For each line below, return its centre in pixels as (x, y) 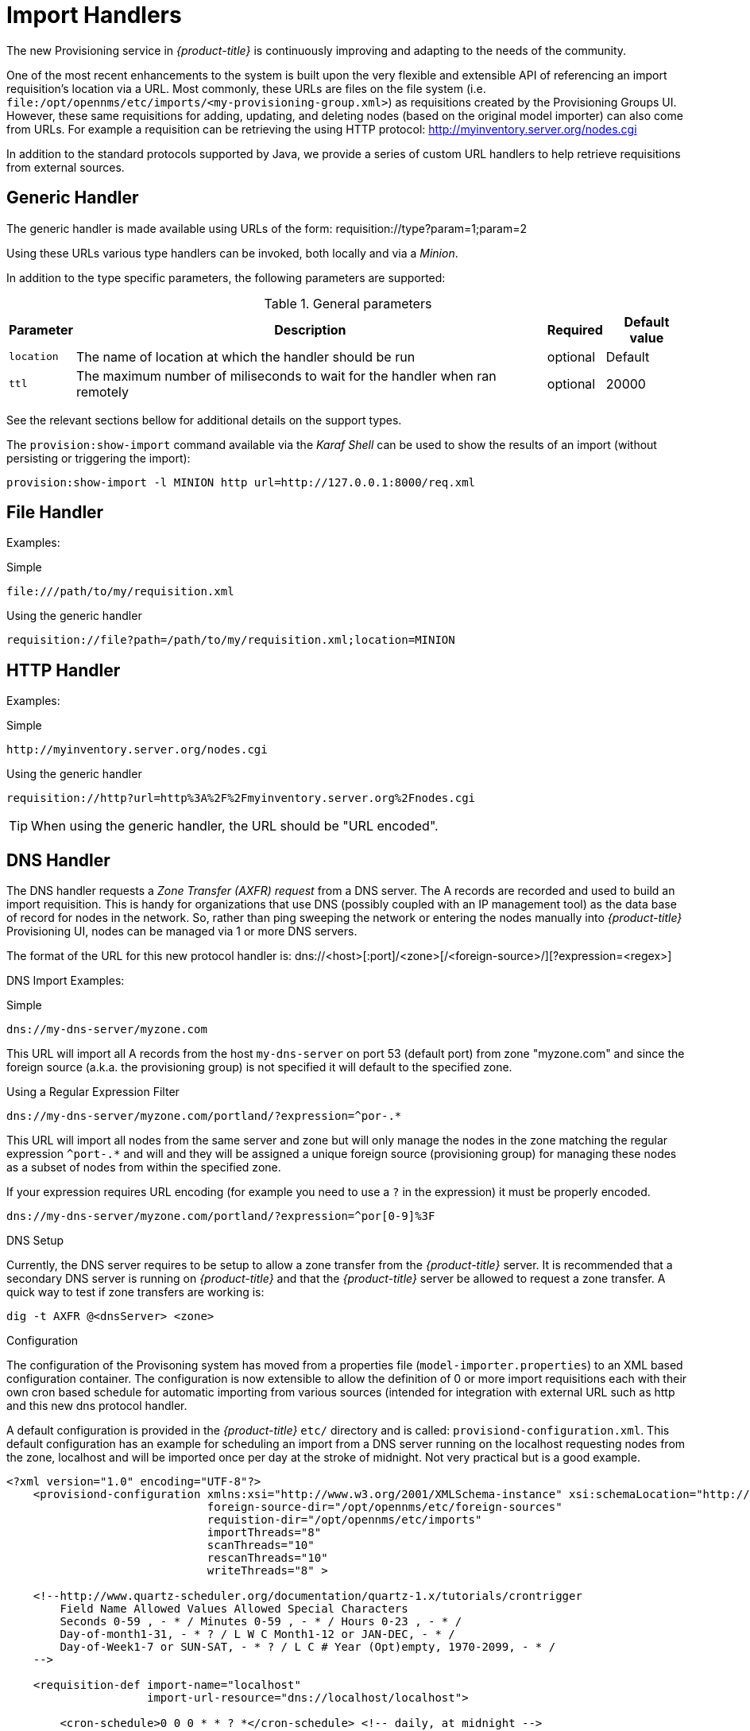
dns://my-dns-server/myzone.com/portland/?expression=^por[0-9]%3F (221, 1216)
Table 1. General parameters (348, 303)
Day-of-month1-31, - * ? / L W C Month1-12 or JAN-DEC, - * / (257, 1634)
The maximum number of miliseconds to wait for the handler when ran (286, 376)
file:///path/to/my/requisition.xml (120, 592)
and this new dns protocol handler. (97, 1406)
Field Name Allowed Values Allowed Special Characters (234, 1609)
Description (310, 329)
